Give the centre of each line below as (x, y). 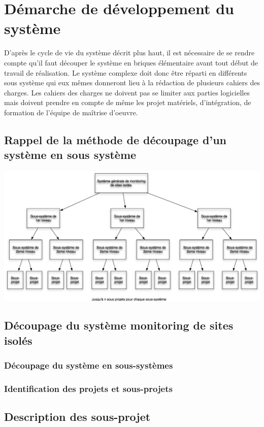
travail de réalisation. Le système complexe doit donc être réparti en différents (126, 72)
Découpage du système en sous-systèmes (89, 365)
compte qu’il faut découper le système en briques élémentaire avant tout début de (131, 62)
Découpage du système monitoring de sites (119, 325)
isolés (18, 340)
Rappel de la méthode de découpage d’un (115, 139)
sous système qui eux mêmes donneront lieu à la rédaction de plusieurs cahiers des (132, 83)
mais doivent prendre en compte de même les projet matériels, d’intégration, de (128, 102)
